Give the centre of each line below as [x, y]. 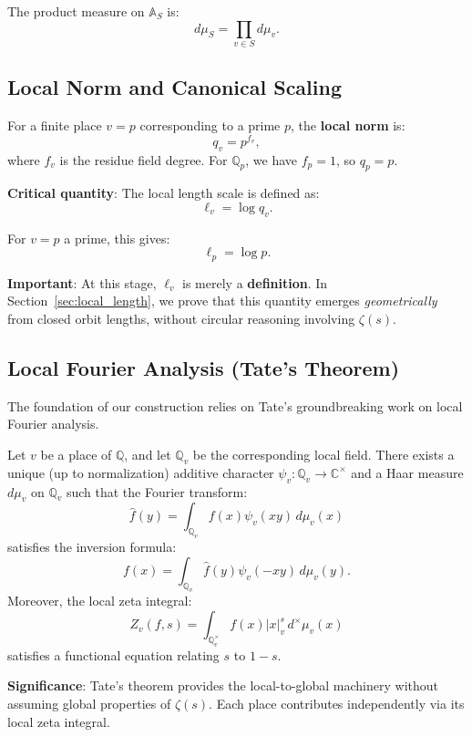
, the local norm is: [348, 125]
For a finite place [55, 125]
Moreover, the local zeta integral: [100, 601]
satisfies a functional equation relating [113, 654]
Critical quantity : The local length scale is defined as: [164, 193]
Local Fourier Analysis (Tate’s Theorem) [204, 368]
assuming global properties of [89, 704]
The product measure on [76, 11]
